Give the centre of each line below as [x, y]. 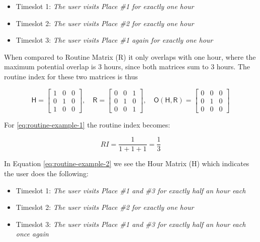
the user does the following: [46, 173]
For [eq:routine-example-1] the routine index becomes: [87, 124]
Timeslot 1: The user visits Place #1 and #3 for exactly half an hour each [131, 190]
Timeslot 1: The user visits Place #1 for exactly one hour [105, 6]
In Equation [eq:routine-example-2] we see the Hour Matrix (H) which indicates [127, 163]
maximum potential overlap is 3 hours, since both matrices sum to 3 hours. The [127, 67]
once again [32, 234]
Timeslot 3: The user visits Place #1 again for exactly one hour [114, 40]
